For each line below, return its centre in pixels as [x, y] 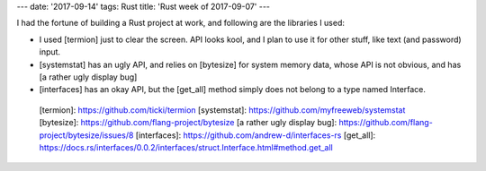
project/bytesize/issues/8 [86, 135]
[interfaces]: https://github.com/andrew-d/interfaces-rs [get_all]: [256, 135]
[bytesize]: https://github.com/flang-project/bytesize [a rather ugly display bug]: [188, 123]
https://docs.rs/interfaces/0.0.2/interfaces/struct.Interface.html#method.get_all [186, 147]
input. [50, 52]
